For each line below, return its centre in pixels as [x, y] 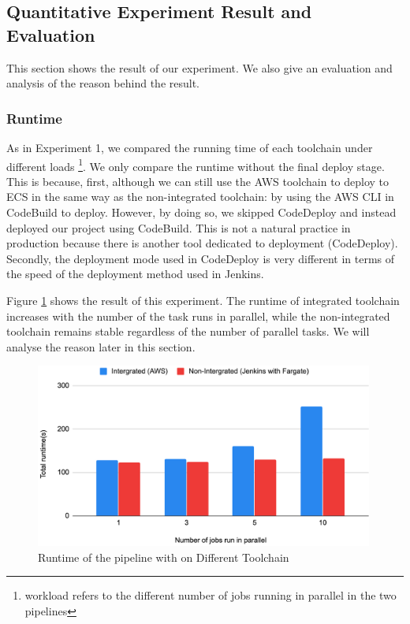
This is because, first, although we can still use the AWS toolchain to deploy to [198, 181]
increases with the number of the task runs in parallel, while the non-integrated [198, 316]
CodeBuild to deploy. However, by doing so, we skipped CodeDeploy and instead [201, 212]
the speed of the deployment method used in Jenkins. [135, 274]
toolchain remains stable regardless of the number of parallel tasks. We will [188, 331]
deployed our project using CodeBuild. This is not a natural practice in [179, 227]
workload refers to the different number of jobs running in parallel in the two [211, 595]
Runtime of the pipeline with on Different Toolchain [164, 557]
